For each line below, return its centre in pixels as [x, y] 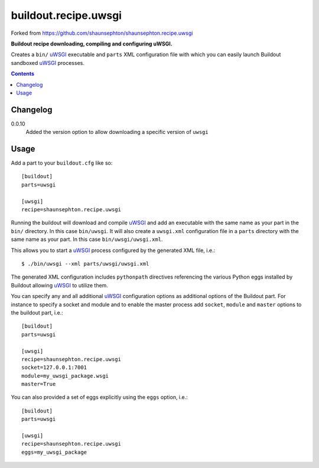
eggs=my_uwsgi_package [54, 452]
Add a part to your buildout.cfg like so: [62, 163]
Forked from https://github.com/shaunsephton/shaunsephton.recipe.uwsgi [102, 33]
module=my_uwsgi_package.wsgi [65, 376]
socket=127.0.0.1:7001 [54, 368]
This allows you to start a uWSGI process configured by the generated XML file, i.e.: [113, 250]
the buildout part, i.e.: [37, 312]
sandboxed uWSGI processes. [48, 63]
